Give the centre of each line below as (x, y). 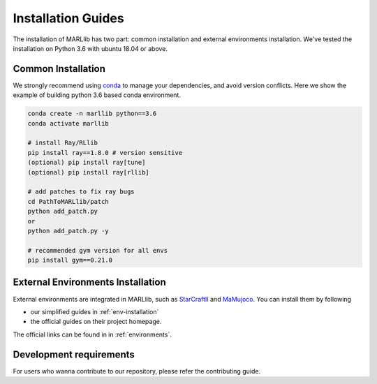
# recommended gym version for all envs (97, 250)
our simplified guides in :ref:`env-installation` (95, 311)
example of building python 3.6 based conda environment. (97, 95)
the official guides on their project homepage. (96, 322)
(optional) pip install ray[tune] (87, 163)
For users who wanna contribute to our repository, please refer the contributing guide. (137, 371)
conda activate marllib (68, 123)
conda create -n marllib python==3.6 (92, 114)
